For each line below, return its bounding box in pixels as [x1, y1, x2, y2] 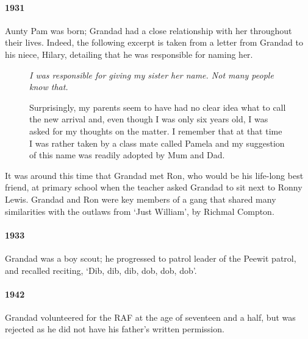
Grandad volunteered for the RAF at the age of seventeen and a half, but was [5, 310, 296, 323]
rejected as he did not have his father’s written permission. [5, 323, 224, 335]
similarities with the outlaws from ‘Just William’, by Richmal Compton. [5, 204, 274, 217]
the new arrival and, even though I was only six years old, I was [29, 113, 268, 125]
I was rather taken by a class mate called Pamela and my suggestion [29, 136, 285, 149]
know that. [29, 80, 68, 93]
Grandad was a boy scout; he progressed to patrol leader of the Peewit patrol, [5, 251, 296, 264]
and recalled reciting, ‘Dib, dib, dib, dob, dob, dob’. [5, 264, 197, 276]
